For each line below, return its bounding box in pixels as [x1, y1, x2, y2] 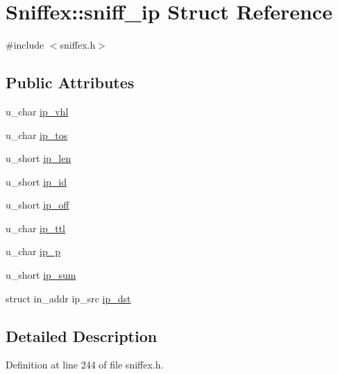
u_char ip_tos [6, 127, 68, 142]
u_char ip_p [6, 244, 61, 259]
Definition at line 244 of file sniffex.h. [6, 357, 164, 372]
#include [6, 38, 44, 52]
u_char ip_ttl [6, 220, 66, 235]
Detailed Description [6, 325, 158, 346]
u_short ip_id [6, 174, 67, 188]
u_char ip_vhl [6, 104, 69, 118]
